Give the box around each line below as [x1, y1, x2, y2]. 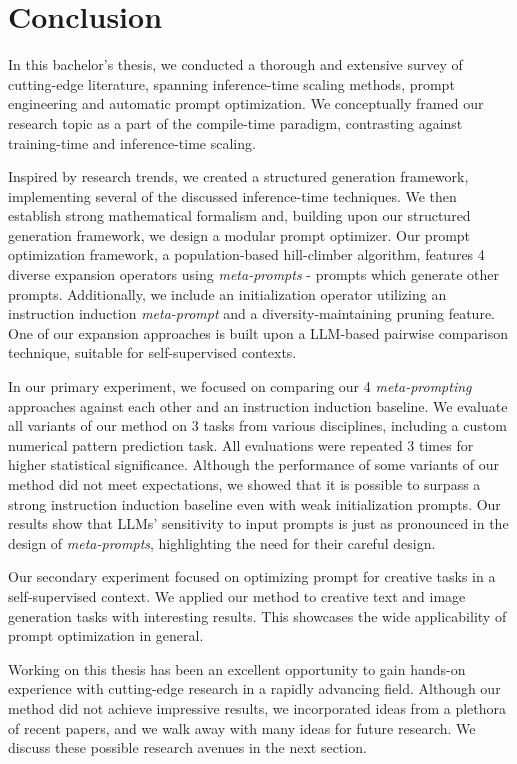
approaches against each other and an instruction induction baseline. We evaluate [8, 395, 508, 416]
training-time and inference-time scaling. [8, 132, 256, 153]
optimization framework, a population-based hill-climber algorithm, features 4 [8, 244, 485, 265]
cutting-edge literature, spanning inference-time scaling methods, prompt [8, 73, 455, 94]
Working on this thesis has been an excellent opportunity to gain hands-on [8, 658, 466, 679]
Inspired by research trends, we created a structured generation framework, [8, 166, 469, 187]
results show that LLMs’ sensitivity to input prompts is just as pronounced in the [8, 513, 509, 534]
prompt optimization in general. [8, 625, 204, 646]
